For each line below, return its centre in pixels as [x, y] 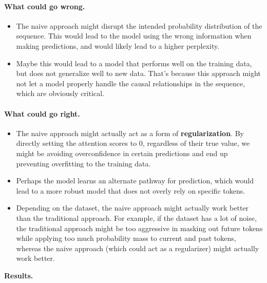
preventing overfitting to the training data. [83, 163]
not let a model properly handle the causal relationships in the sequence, [131, 83]
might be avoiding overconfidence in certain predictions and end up [122, 153]
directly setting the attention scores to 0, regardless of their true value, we [133, 143]
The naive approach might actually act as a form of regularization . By [130, 133]
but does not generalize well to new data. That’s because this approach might [138, 73]
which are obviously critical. [60, 93]
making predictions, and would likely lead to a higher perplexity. [118, 45]
